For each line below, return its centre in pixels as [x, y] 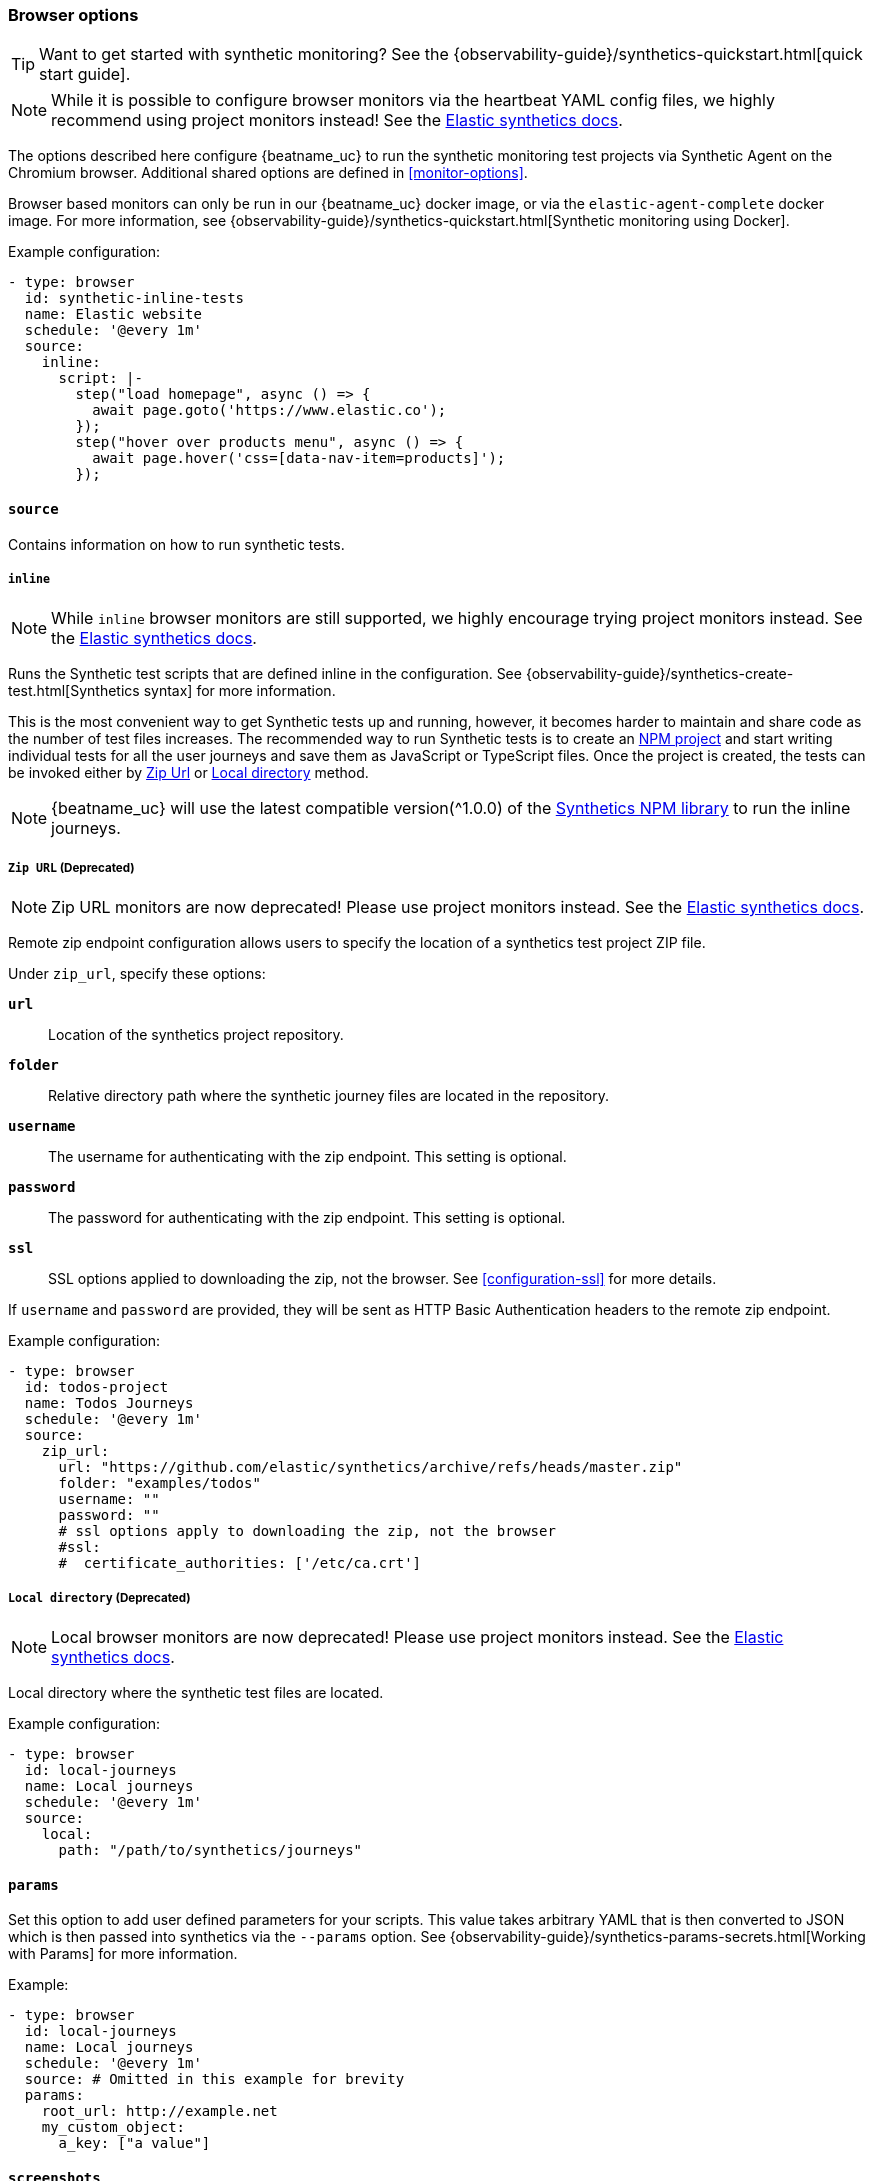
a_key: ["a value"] [134, 2143]
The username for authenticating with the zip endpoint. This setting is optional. [307, 1157]
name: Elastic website [113, 314]
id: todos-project [96, 1387]
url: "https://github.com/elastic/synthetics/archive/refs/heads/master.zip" [370, 1467]
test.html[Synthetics [74, 691]
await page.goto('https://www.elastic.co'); [269, 410]
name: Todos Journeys [109, 1403]
